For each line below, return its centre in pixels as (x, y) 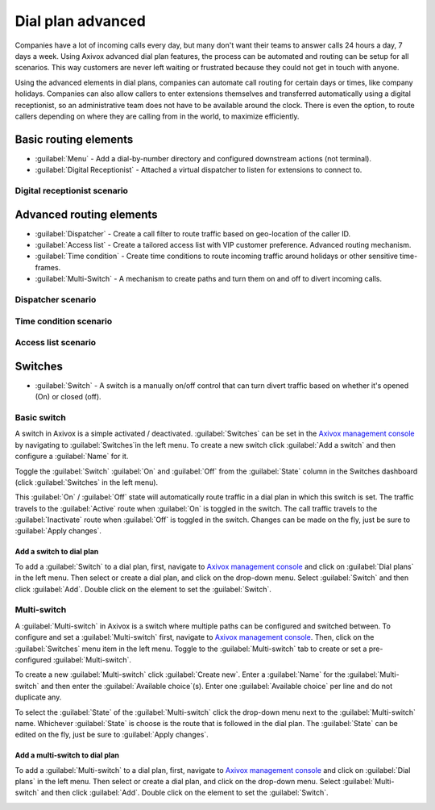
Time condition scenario (64, 321)
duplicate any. (38, 697)
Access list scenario (56, 343)
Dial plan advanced (81, 21)
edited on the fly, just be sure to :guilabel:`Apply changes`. (112, 735)
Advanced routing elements (86, 214)
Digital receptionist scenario (72, 190)
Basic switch (40, 417)
